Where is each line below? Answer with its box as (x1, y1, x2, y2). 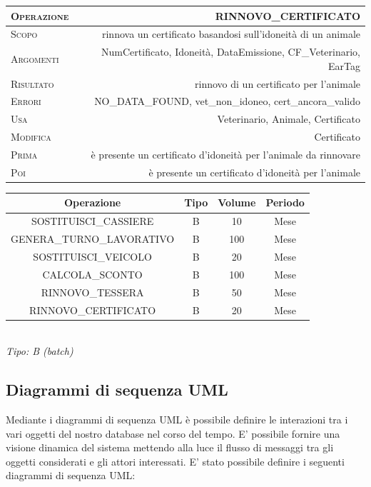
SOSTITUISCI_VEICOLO (33, 248, 152, 263)
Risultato (11, 76, 54, 91)
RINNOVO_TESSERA (41, 284, 144, 299)
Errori (11, 94, 41, 109)
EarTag (328, 58, 360, 73)
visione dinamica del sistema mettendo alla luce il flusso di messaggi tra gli (6, 440, 334, 455)
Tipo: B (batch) (6, 343, 73, 358)
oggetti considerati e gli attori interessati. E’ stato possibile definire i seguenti (6, 453, 345, 468)
